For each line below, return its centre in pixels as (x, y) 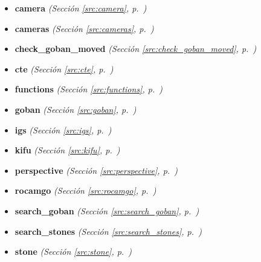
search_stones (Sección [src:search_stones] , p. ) (108, 231)
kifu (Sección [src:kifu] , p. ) (67, 150)
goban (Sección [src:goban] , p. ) (76, 109)
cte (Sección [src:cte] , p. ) (64, 69)
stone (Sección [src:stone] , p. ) (73, 251)
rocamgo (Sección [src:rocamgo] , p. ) (85, 190)
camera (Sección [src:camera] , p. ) (81, 8)
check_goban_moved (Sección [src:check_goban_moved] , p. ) (136, 49)
